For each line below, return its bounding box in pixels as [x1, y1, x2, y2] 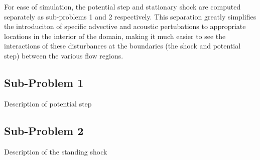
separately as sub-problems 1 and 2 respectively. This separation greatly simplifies [4, 11, 256, 21]
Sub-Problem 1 [4, 74, 84, 90]
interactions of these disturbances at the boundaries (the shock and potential [4, 40, 241, 51]
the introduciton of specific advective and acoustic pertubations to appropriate [4, 21, 246, 31]
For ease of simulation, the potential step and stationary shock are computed [4, 1, 241, 11]
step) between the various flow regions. [4, 50, 123, 60]
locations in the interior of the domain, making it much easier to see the [4, 30, 226, 41]
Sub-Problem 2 [4, 122, 84, 138]
